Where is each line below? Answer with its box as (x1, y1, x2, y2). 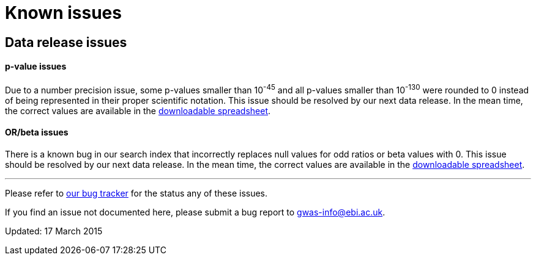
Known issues (5, 2, 122, 23)
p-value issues (5, 61, 67, 72)
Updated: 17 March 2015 (5, 225, 103, 236)
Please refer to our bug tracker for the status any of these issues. (5, 187, 268, 198)
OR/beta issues (5, 127, 69, 138)
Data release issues (5, 34, 127, 50)
